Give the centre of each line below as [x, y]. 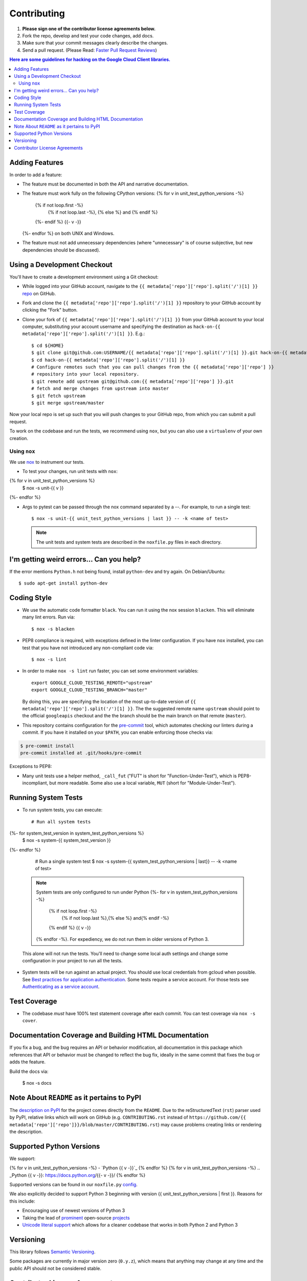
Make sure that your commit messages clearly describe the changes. [95, 43]
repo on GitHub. [39, 293]
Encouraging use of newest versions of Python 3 [74, 1211]
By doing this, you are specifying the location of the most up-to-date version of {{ [109, 701]
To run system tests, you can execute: [62, 810]
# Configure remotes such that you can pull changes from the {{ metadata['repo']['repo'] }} [153, 367]
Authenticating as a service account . [61, 987]
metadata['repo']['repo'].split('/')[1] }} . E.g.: [84, 334]
